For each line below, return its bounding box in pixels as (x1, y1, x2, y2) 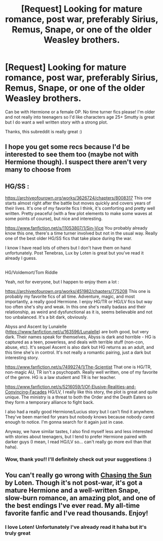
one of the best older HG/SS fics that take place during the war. (5, 235, 132, 241)
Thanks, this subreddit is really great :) (5, 128, 82, 134)
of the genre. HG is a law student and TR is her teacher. (5, 374, 116, 380)
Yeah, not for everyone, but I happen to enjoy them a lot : (5, 279, 119, 285)
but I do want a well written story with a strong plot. (5, 119, 108, 125)
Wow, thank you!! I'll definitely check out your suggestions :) (5, 456, 152, 463)
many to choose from (5, 165, 71, 174)
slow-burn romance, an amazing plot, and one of (5, 494, 156, 502)
